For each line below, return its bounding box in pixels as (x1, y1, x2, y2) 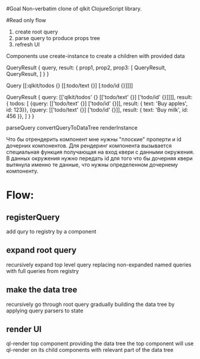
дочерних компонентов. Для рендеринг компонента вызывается (6, 142, 172, 149)
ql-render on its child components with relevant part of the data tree (6, 346, 174, 354)
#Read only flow (6, 17, 47, 23)
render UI (6, 324, 42, 335)
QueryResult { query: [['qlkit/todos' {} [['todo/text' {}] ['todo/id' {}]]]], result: (6, 94, 193, 100)
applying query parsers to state (6, 307, 84, 314)
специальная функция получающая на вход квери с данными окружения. (6, 149, 195, 155)
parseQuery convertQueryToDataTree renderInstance (6, 124, 138, 131)
